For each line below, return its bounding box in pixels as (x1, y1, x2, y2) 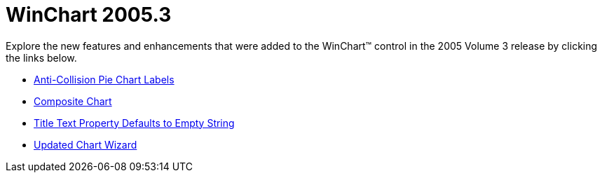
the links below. (6, 51, 77, 64)
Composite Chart (34, 95, 112, 107)
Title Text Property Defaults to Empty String (34, 116, 235, 129)
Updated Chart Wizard (34, 138, 137, 151)
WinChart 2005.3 (6, 3, 172, 27)
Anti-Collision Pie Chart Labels (34, 73, 175, 85)
